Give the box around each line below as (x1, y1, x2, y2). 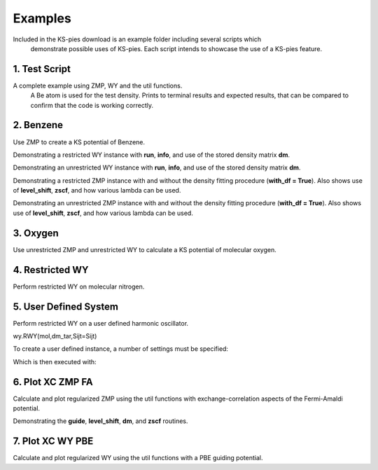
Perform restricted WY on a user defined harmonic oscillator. (13, 319, 189, 327)
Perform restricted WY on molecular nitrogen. (13, 282, 145, 291)
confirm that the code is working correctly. (30, 101, 154, 109)
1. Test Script (13, 63, 71, 75)
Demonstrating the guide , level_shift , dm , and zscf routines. (13, 417, 188, 425)
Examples (13, 11, 71, 26)
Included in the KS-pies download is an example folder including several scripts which (13, 35, 262, 43)
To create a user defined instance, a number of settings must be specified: (13, 345, 229, 353)
